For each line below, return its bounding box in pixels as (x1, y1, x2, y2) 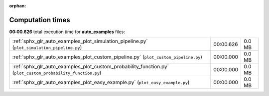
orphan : (9, 3, 26, 8)
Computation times (9, 15, 70, 24)
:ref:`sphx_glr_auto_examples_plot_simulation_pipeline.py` (12, 38, 148, 45)
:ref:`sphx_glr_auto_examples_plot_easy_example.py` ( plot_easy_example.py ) (12, 79, 190, 86)
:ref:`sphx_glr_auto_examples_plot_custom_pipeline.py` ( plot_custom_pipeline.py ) (12, 53, 203, 60)
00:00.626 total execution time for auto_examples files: (9, 29, 126, 35)
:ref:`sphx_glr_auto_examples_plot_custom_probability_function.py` (12, 63, 169, 70)
